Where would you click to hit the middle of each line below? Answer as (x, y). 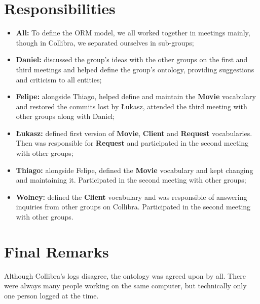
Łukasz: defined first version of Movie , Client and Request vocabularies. (134, 133)
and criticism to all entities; (59, 79)
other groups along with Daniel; (65, 116)
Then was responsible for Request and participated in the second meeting (132, 143)
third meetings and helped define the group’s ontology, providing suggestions (135, 69)
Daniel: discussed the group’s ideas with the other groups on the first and (132, 59)
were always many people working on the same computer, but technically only (125, 286)
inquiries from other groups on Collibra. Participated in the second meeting (133, 207)
